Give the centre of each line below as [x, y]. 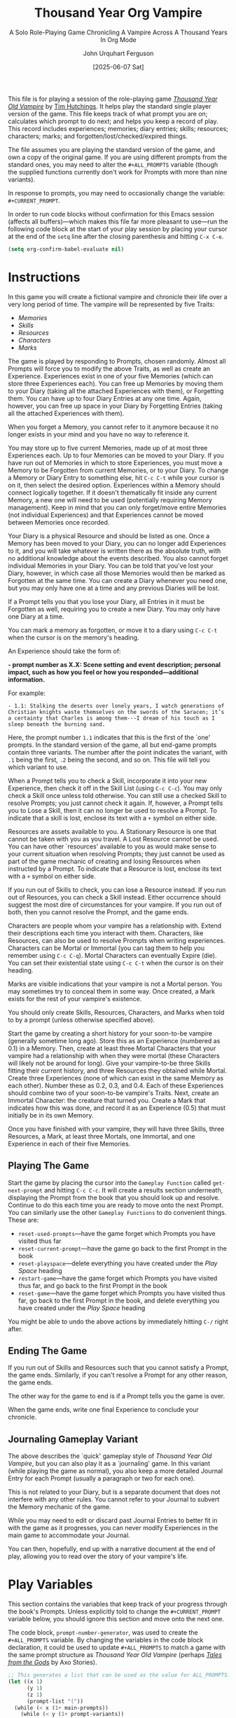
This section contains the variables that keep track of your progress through [118, 1604]
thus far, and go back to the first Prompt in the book [93, 1285]
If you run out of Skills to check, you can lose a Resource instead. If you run [117, 889]
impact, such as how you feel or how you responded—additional [103, 672]
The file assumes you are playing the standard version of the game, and [112, 149]
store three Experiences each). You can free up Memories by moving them [116, 383]
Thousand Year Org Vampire [118, 13]
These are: [23, 1220]
